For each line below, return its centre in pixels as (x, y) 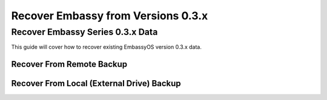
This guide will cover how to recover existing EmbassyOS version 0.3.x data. (107, 47)
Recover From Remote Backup (69, 64)
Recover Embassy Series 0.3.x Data (84, 32)
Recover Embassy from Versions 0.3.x (110, 16)
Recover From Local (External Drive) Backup (96, 83)
